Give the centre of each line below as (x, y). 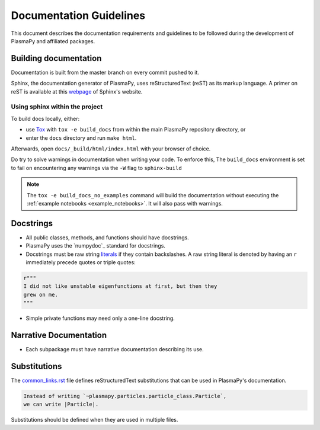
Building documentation (56, 58)
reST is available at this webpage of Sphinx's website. (77, 91)
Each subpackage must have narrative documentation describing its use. (115, 349)
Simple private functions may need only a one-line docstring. (100, 318)
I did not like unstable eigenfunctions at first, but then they (120, 286)
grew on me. (41, 294)
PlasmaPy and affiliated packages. (53, 41)
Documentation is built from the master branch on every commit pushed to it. (105, 72)
